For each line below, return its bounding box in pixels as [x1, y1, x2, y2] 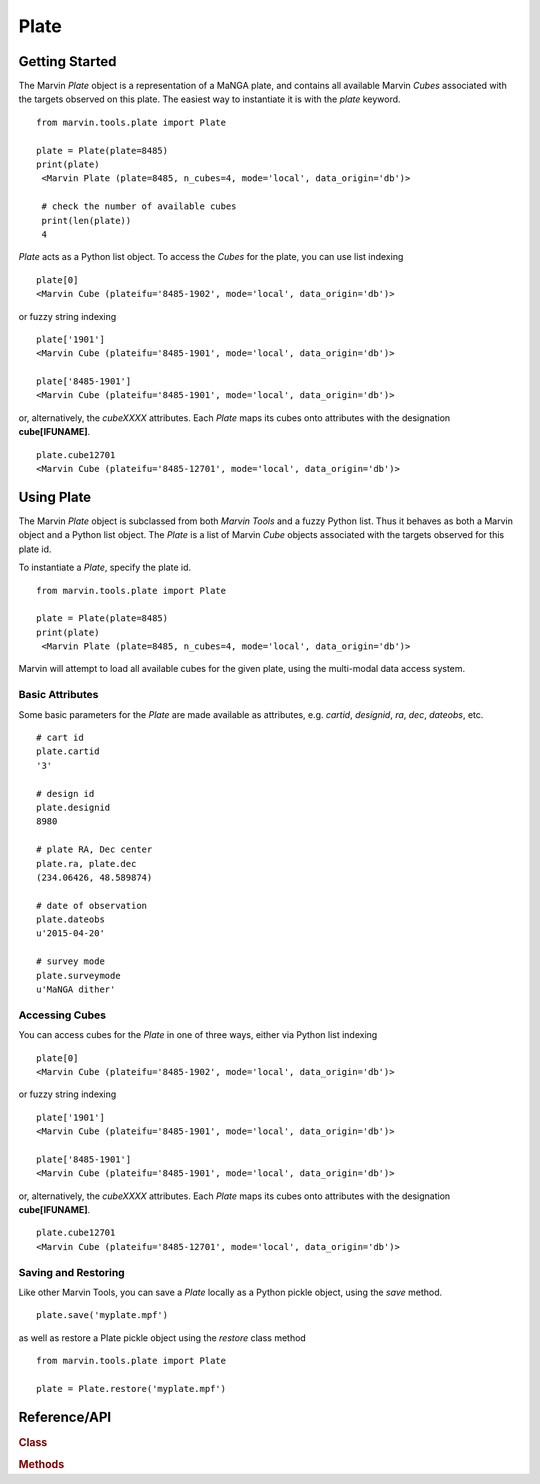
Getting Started [18, 53, 117, 70]
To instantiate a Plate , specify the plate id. [18, 561, 192, 574]
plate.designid [36, 801, 111, 813]
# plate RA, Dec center [36, 844, 153, 855]
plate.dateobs [36, 914, 105, 925]
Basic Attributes [18, 688, 99, 702]
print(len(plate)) [41, 215, 132, 226]
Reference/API [18, 1408, 112, 1425]
